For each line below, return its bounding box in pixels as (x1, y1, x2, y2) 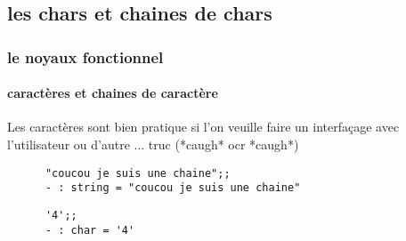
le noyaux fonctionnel (7, 45, 164, 68)
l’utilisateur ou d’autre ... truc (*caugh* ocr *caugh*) (7, 135, 299, 154)
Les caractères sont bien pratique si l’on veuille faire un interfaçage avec (7, 117, 400, 136)
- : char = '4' (45, 223, 135, 237)
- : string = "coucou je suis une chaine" (45, 181, 301, 195)
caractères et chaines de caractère (7, 84, 218, 102)
